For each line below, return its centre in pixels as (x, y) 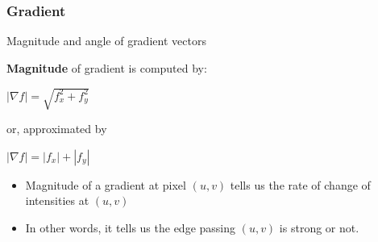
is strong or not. (319, 227)
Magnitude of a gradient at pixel (106, 184)
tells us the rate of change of (300, 184)
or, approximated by (57, 128)
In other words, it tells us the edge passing (131, 227)
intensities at (57, 200)
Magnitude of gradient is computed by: (107, 67)
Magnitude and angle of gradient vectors (106, 41)
